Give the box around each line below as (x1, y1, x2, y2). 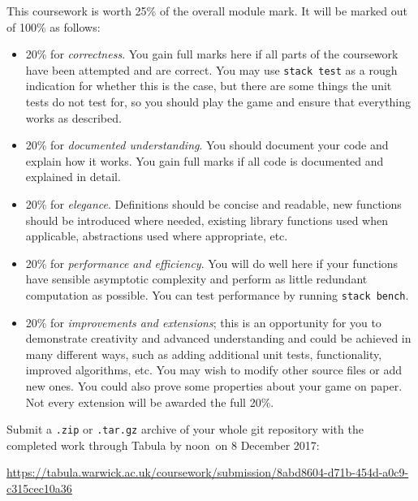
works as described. (25, 109, 122, 126)
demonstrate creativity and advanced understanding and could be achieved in (25, 330, 412, 347)
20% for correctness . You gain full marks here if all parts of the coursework (25, 45, 399, 63)
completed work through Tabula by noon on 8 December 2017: (6, 436, 320, 453)
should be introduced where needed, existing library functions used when (25, 211, 388, 228)
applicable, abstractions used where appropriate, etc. (25, 227, 288, 244)
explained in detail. (25, 168, 121, 185)
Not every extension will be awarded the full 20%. (25, 393, 274, 410)
